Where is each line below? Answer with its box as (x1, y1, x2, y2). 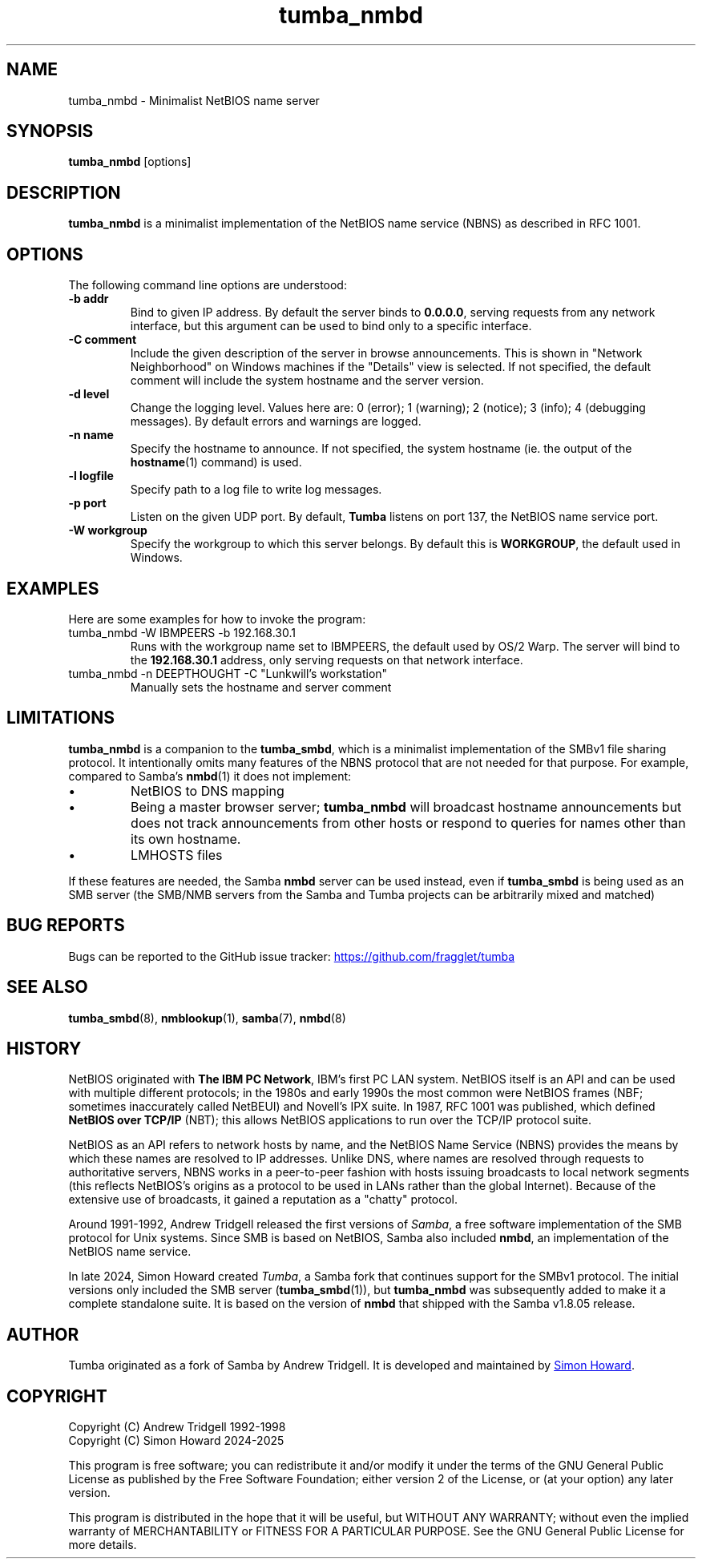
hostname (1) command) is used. (130, 455, 302, 470)
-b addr (68, 292, 109, 306)
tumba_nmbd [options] (68, 155, 192, 169)
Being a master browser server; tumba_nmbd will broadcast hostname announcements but (131, 798, 682, 815)
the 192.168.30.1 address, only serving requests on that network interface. (130, 652, 523, 667)
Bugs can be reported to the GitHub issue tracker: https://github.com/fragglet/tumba (68, 949, 515, 963)
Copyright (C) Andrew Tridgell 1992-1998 (68, 1420, 286, 1434)
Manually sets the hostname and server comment (130, 680, 392, 694)
